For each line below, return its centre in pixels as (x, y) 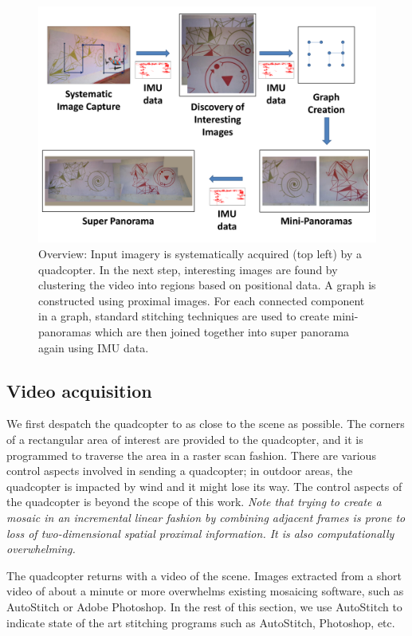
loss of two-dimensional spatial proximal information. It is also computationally (200, 533)
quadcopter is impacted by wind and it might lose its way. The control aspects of (204, 486)
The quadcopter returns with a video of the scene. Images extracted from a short (204, 575)
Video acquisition (79, 390)
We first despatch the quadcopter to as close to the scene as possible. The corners (206, 424)
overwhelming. (41, 549)
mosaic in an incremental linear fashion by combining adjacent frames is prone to (206, 517)
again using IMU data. (94, 347)
